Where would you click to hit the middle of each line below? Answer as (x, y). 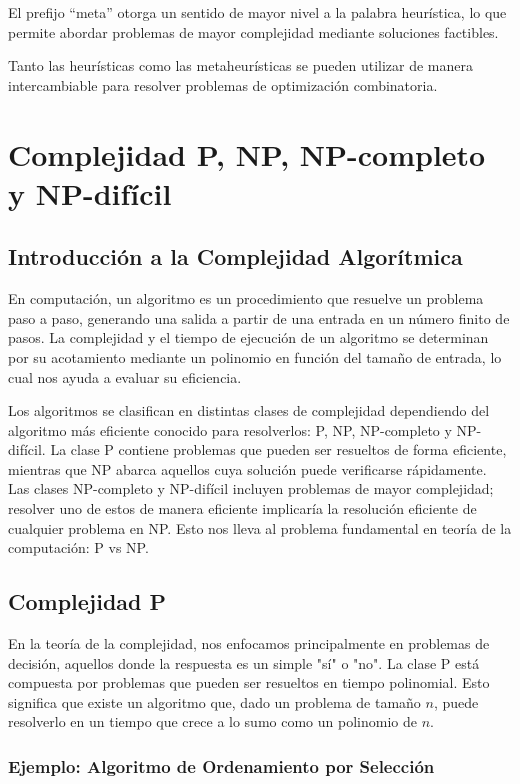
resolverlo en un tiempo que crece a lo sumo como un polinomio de (212, 721)
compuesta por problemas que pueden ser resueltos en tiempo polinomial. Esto (249, 682)
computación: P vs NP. (78, 547)
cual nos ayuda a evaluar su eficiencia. (125, 376)
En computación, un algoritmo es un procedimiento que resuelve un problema (246, 298)
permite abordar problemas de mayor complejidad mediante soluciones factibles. (253, 31)
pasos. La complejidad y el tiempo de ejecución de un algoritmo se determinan (248, 337)
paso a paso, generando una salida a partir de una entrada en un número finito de (259, 317)
